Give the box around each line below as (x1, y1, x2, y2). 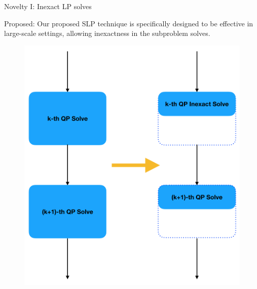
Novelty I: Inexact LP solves (4, 1, 92, 11)
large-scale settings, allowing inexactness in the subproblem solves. (4, 28, 210, 38)
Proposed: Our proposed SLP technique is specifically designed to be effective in (4, 18, 253, 28)
